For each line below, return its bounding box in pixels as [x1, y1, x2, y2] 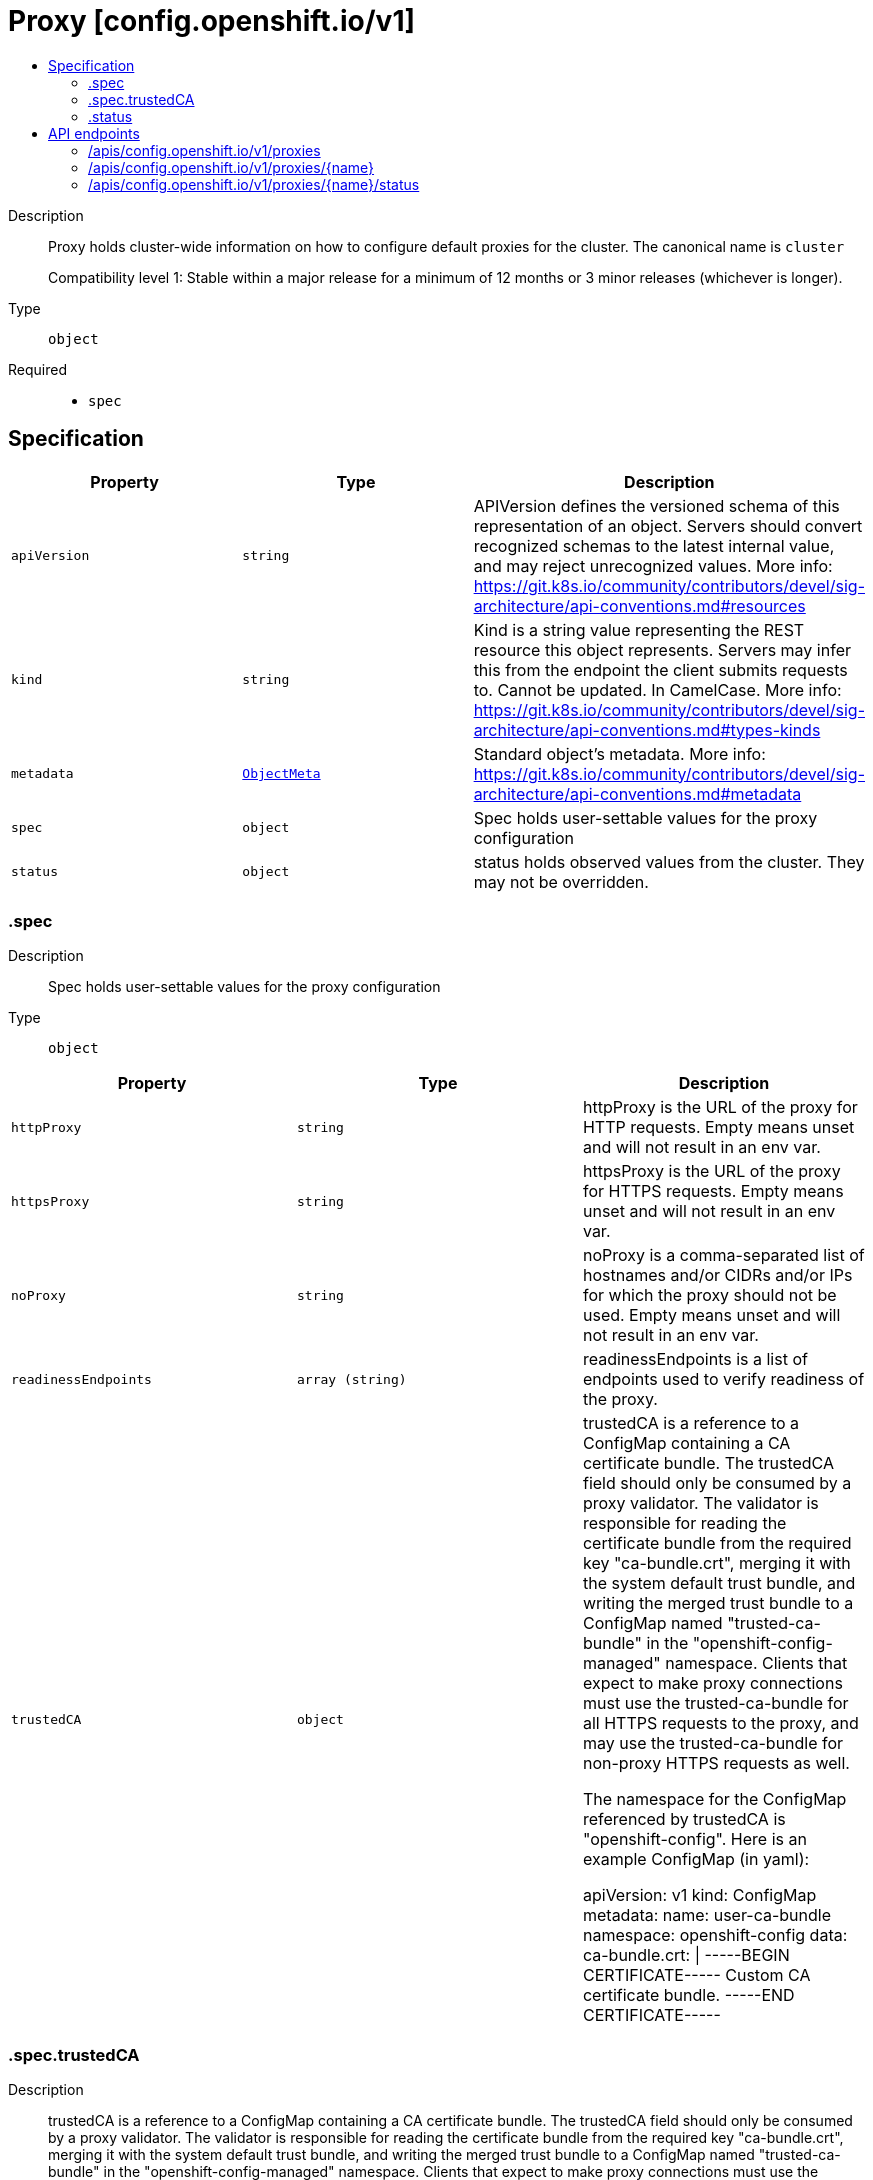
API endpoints [48, 124, 140, 142]
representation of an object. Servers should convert [473, 515, 863, 536]
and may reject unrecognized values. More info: [473, 555, 833, 576]
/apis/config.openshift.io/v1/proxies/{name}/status [88, 175, 420, 193]
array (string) [296, 1371, 407, 1387]
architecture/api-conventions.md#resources [473, 595, 806, 616]
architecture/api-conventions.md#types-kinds [473, 719, 821, 740]
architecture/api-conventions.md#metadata [473, 783, 802, 804]
